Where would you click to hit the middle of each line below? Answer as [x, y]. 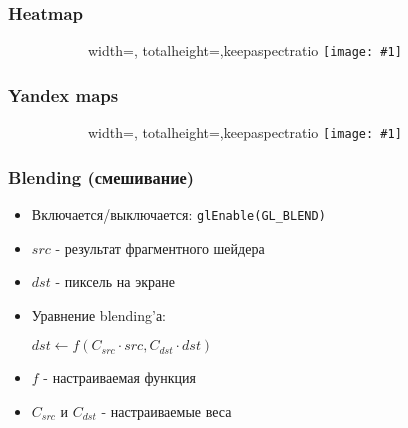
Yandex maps [63, 94]
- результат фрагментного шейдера [160, 247]
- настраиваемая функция [119, 377]
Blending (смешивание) [101, 176]
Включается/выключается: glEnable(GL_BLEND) [178, 213]
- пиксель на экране [115, 281]
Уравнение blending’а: [99, 314]
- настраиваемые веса [166, 411]
